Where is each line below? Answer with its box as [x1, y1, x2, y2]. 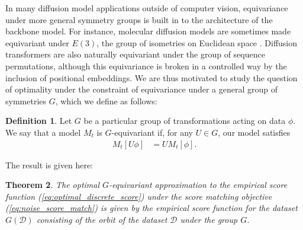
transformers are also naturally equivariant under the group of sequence [5, 48, 265, 60]
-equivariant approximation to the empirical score [109, 178, 288, 191]
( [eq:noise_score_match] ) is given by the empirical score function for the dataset [5, 202, 298, 214]
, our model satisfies [218, 126, 291, 138]
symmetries [5, 94, 47, 107]
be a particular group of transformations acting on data [83, 114, 286, 127]
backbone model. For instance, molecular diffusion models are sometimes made [5, 25, 291, 37]
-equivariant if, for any [111, 126, 193, 138]
